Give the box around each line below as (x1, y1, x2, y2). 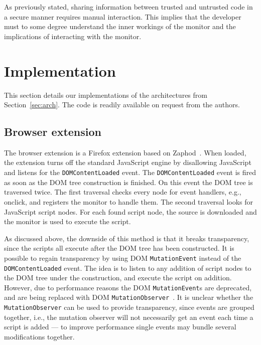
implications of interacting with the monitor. (4, 31, 142, 41)
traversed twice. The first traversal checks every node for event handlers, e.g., (4, 187, 241, 197)
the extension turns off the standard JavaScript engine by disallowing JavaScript (4, 157, 251, 167)
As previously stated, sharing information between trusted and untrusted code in (4, 2, 253, 12)
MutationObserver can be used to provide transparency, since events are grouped (4, 302, 254, 312)
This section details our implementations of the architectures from (4, 89, 207, 100)
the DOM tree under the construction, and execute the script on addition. (4, 272, 232, 283)
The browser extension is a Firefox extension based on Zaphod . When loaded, (4, 147, 246, 157)
